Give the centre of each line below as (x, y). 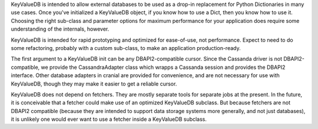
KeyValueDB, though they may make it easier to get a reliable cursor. (94, 84)
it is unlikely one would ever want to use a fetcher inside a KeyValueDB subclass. (109, 119)
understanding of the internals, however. (60, 29)
